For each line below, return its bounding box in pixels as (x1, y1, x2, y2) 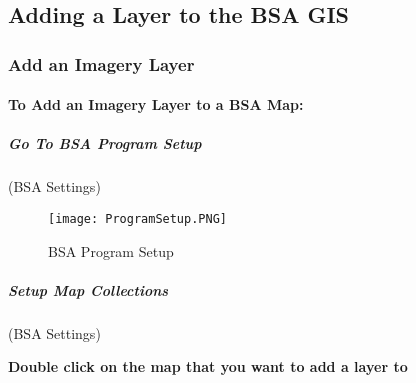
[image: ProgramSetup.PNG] (48, 211, 227, 226)
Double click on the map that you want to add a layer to (8, 356, 408, 377)
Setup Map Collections (8, 279, 169, 300)
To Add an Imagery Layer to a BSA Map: (8, 94, 304, 115)
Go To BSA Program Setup (8, 133, 202, 154)
